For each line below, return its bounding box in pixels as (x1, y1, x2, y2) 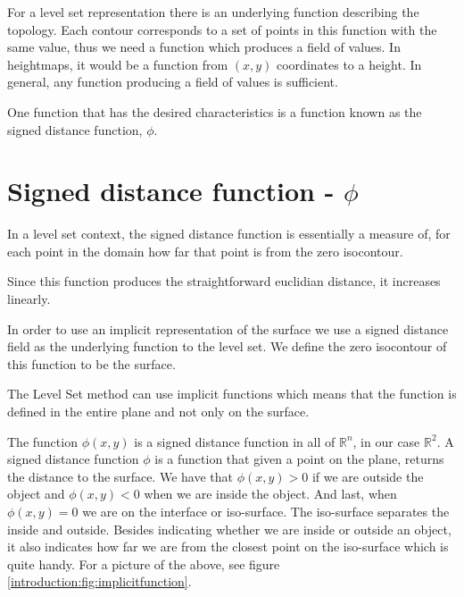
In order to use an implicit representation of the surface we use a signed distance (7, 319, 449, 338)
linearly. (7, 290, 51, 308)
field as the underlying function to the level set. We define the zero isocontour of (7, 337, 447, 356)
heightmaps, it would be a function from (7, 55, 228, 73)
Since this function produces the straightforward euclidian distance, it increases (7, 272, 441, 290)
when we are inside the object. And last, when (144, 484, 397, 503)
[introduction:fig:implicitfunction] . (7, 572, 192, 591)
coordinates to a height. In (277, 55, 422, 73)
